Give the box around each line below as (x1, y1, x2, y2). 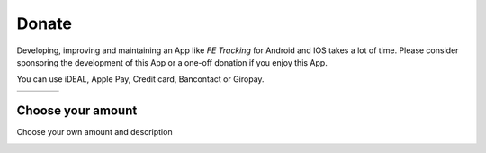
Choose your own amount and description (16, 127, 173, 138)
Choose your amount (16, 103, 138, 119)
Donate (16, 13, 72, 33)
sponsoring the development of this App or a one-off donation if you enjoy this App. (16, 57, 328, 67)
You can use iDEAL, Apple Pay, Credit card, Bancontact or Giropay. (16, 74, 265, 85)
